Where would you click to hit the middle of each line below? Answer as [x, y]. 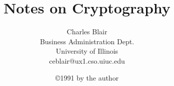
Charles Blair [87, 32]
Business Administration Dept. [87, 41]
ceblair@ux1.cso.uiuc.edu [87, 60]
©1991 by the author [87, 77]
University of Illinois [87, 51]
